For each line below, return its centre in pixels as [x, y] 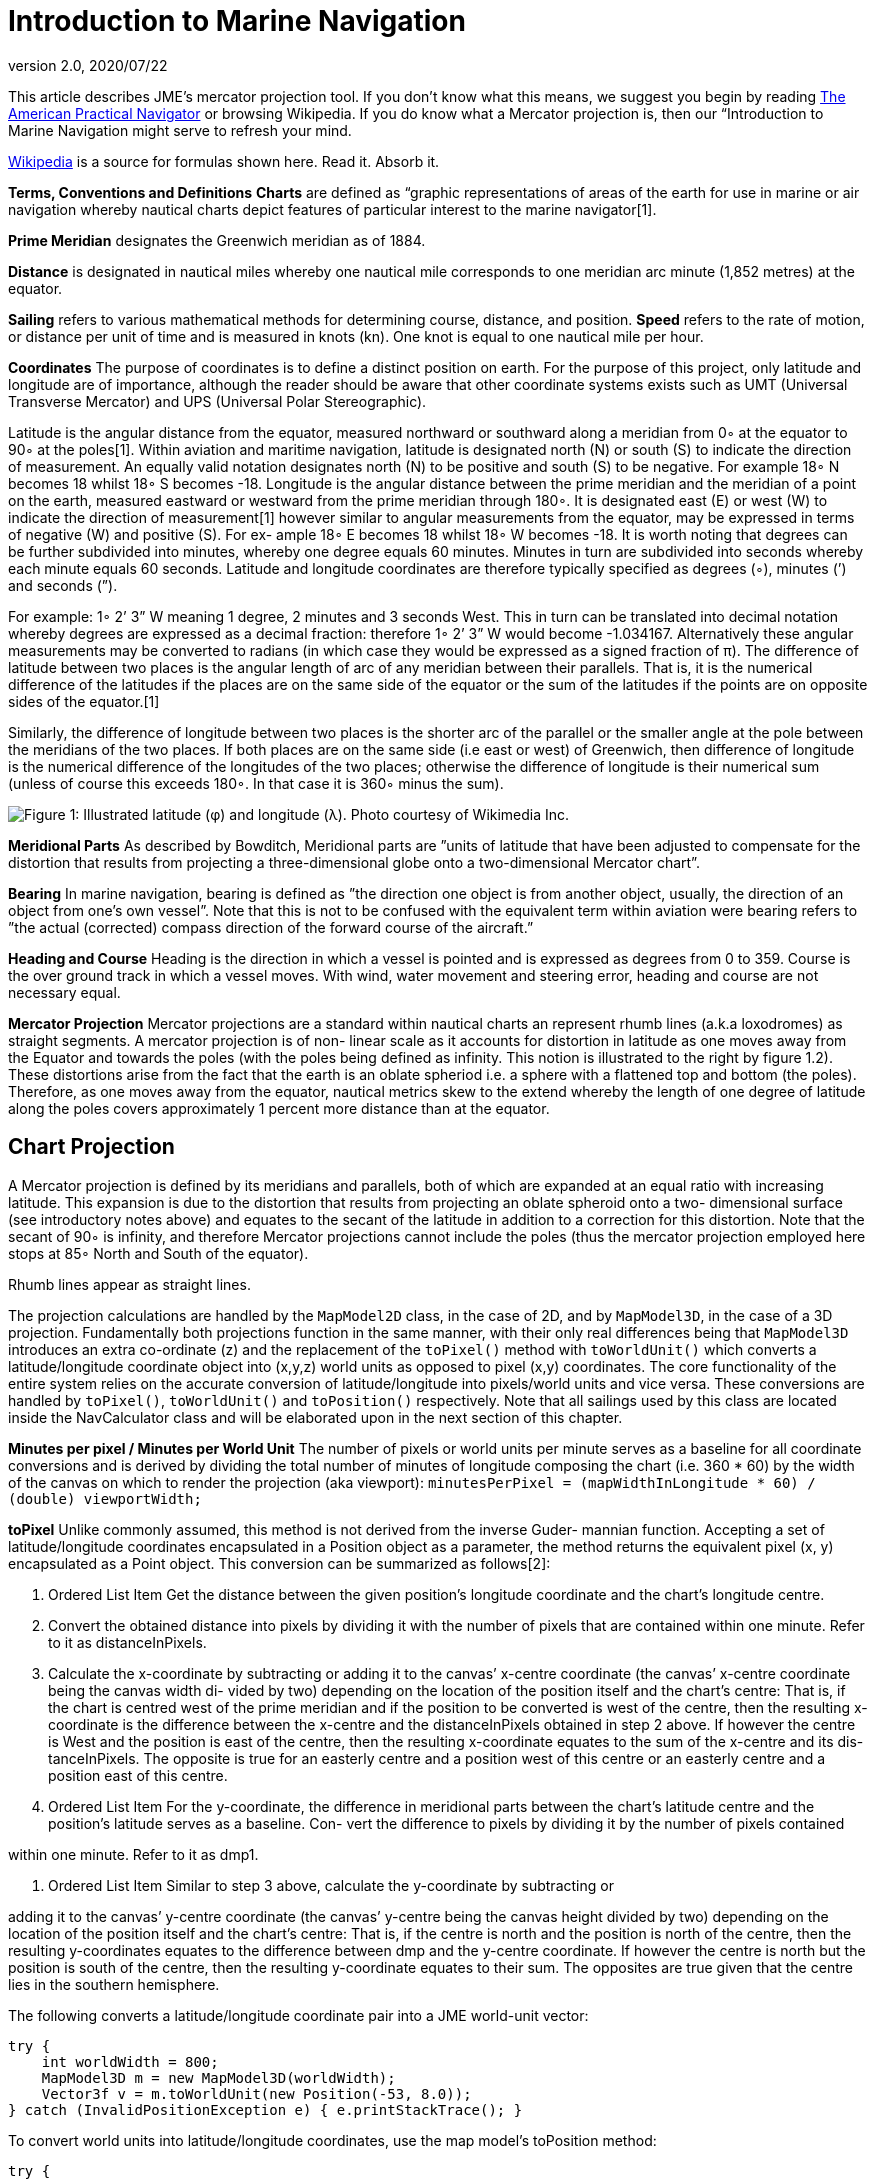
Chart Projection [91, 1147]
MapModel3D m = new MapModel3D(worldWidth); [218, 2077]
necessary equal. [64, 992]
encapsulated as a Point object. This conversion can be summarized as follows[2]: [279, 1563]
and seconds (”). [63, 585]
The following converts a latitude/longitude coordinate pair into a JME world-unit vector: [298, 2015]
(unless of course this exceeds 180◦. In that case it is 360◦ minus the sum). [256, 783]
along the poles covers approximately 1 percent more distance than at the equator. [279, 1108]
